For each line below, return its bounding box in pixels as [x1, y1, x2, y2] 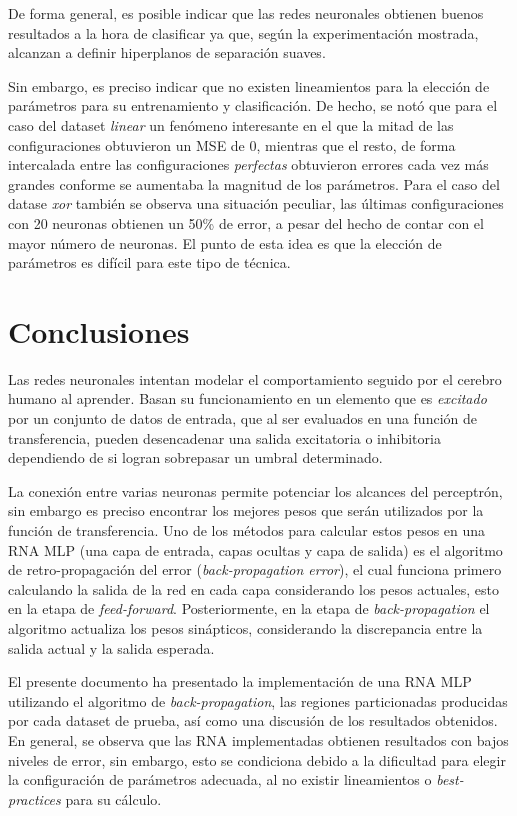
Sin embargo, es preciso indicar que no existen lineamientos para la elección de [8, 75, 490, 96]
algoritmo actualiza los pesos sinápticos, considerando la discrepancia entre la [8, 617, 483, 638]
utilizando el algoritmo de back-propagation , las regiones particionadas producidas [8, 690, 508, 711]
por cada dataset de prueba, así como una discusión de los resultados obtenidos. [8, 710, 498, 731]
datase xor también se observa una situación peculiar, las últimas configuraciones [8, 193, 504, 214]
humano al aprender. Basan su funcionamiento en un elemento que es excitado [8, 388, 487, 409]
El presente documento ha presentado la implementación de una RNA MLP [8, 671, 472, 692]
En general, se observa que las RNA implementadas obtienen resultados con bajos [8, 729, 509, 750]
